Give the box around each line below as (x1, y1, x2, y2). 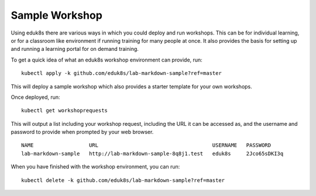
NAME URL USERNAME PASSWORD (21, 142, 272, 149)
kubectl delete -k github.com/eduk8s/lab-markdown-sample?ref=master (21, 177, 225, 184)
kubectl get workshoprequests (21, 107, 108, 114)
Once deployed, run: (11, 94, 61, 101)
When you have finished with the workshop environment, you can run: (11, 163, 180, 170)
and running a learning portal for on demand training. (11, 46, 139, 53)
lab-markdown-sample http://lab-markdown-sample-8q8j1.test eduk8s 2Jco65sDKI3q (21, 150, 284, 157)
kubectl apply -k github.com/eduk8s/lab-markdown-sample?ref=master (21, 70, 222, 77)
